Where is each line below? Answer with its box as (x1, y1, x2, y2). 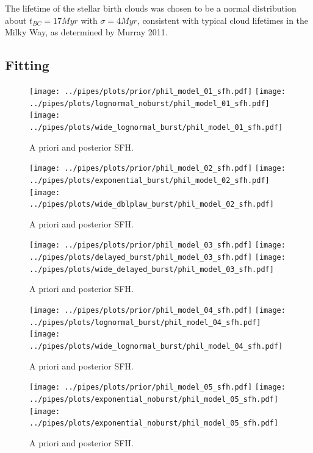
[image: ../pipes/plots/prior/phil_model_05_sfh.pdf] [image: (29, 383, 286, 392)
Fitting (5, 55, 49, 74)
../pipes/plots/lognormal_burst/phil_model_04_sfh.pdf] (29, 318, 261, 327)
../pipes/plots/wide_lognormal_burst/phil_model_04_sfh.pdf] (29, 341, 283, 351)
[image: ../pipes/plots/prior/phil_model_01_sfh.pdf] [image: (29, 87, 286, 96)
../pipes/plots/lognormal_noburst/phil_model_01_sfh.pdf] (29, 99, 270, 108)
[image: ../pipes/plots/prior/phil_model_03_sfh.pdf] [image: (29, 241, 286, 250)
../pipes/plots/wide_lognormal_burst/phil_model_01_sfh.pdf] (29, 123, 283, 132)
